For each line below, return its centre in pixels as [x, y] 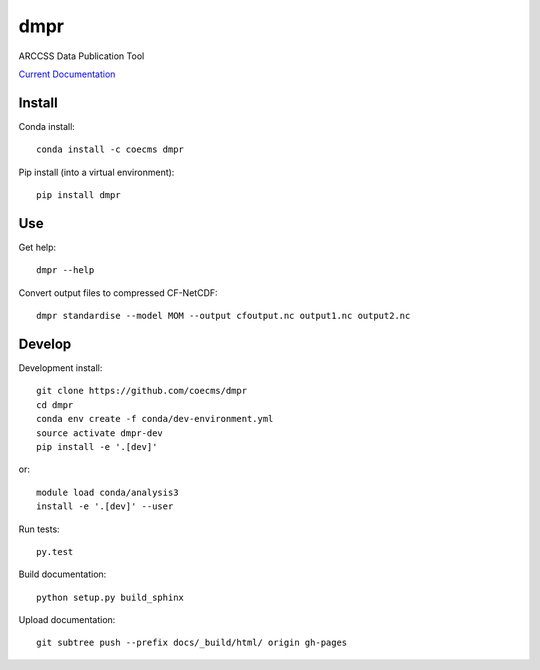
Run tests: [39, 529]
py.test [55, 551]
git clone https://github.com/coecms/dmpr [142, 391]
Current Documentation [67, 74]
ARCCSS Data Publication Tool [81, 56]
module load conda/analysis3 [107, 492]
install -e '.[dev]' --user [105, 506]
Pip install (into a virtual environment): [96, 172]
